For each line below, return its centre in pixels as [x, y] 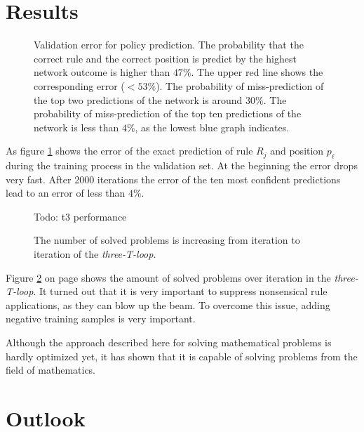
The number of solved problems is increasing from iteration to [167, 240]
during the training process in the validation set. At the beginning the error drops [182, 165]
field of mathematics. [51, 370]
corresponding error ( [79, 85]
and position [297, 151]
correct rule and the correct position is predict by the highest [165, 58]
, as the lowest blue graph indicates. [212, 127]
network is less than [76, 127]
